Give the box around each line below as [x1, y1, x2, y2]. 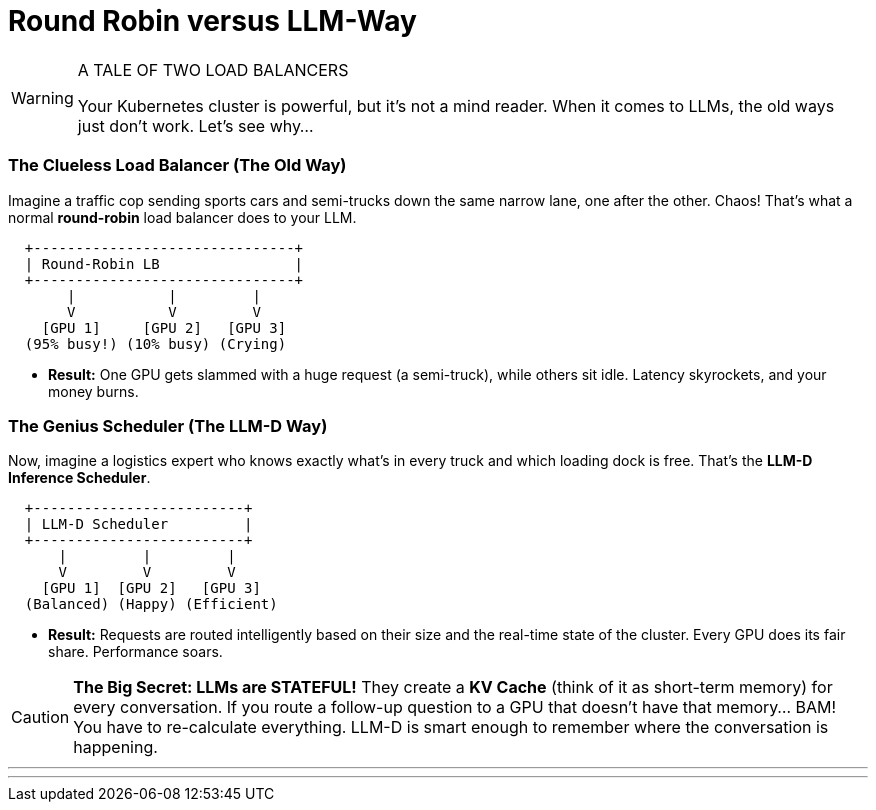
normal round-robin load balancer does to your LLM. [8, 208, 357, 226]
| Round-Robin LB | [24, 255, 304, 272]
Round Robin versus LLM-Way [8, 4, 417, 38]
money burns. [48, 382, 139, 400]
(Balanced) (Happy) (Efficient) [24, 596, 278, 613]
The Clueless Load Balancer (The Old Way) [8, 155, 347, 176]
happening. [73, 737, 158, 758]
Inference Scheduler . [8, 469, 151, 487]
